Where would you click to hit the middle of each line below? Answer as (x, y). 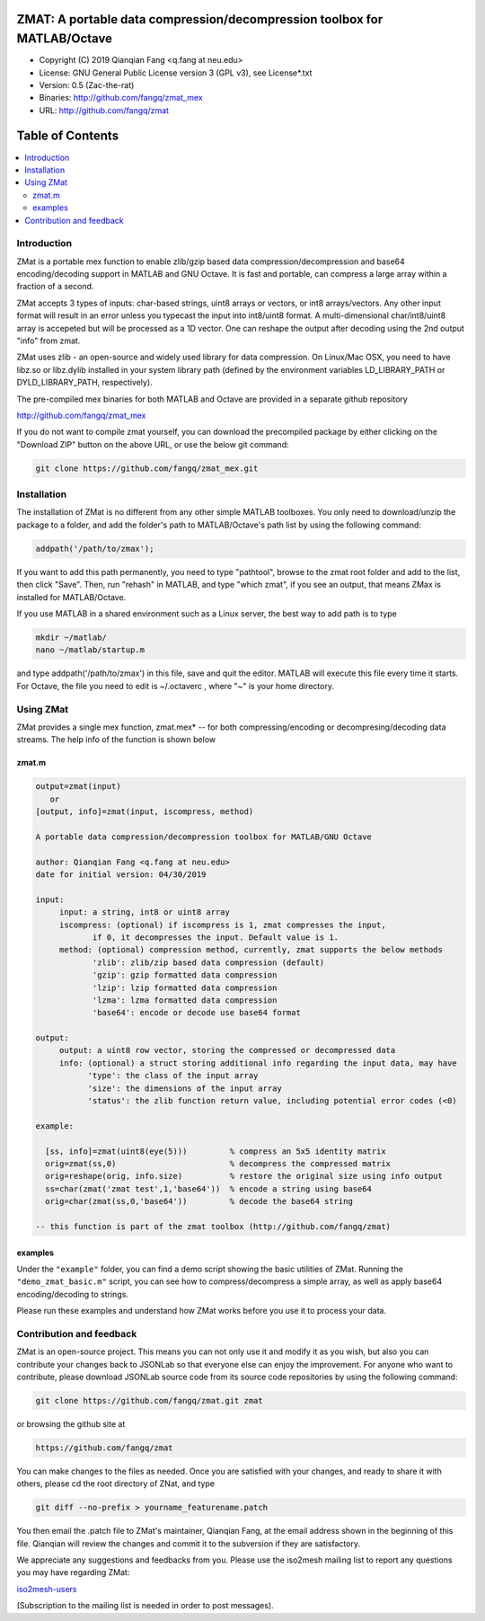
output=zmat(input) (78, 787)
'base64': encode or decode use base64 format (196, 1013)
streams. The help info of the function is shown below (116, 740)
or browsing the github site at (71, 1423)
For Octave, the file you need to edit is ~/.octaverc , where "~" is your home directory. (175, 686)
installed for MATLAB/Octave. (71, 597)
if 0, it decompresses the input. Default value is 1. (216, 937)
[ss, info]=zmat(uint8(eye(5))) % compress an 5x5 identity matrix (216, 1151)
